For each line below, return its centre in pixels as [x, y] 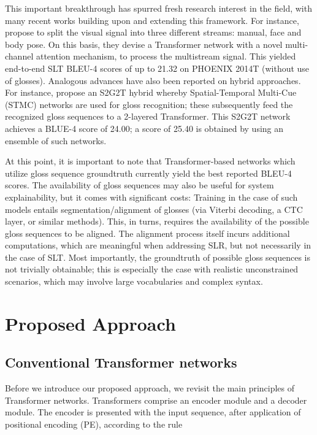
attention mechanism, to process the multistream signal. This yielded [166, 56]
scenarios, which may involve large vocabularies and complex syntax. [134, 281]
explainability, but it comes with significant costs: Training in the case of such [151, 197]
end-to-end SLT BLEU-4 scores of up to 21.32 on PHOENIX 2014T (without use [157, 68]
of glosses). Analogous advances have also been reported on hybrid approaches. [153, 80]
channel [19, 56]
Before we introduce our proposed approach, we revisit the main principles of [150, 388]
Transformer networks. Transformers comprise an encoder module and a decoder [156, 400]
